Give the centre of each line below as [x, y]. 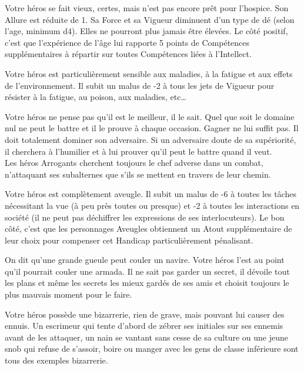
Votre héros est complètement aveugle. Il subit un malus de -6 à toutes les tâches [151, 194]
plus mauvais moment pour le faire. [69, 294]
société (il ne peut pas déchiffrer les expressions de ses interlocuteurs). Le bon [145, 217]
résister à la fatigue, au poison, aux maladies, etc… [96, 97]
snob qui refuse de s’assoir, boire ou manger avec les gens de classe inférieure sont [152, 349]
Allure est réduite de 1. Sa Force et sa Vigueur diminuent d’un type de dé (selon [150, 19]
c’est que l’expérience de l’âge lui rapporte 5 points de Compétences [127, 42]
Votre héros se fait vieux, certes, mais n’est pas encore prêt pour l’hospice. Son [147, 8]
